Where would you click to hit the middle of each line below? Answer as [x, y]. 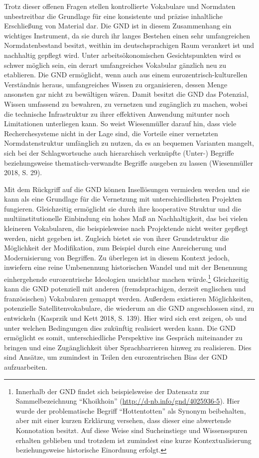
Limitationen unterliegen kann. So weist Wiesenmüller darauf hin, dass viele [120, 123]
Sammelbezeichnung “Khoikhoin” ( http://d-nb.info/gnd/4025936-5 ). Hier [128, 401]
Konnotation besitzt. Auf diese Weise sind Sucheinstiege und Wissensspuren [131, 430]
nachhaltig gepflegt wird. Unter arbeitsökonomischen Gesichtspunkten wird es [123, 55]
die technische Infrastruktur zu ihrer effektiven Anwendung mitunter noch [117, 114]
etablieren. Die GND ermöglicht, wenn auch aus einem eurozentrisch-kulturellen [126, 75]
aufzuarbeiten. [26, 367]
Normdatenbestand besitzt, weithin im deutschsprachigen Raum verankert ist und [129, 45]
